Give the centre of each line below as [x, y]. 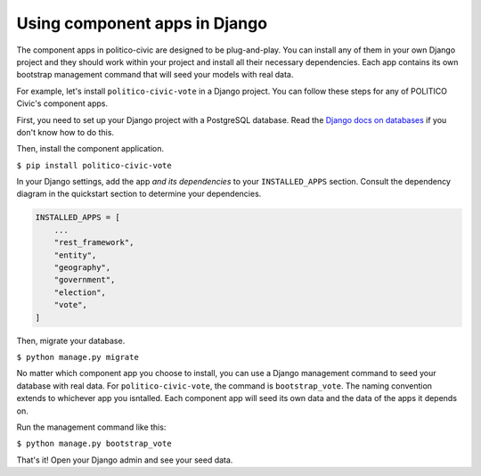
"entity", [75, 255]
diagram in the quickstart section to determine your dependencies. [139, 194]
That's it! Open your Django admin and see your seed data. [125, 460]
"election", [80, 292]
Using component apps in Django [142, 23]
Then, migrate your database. [71, 341]
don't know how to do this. [65, 132]
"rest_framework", [94, 242]
